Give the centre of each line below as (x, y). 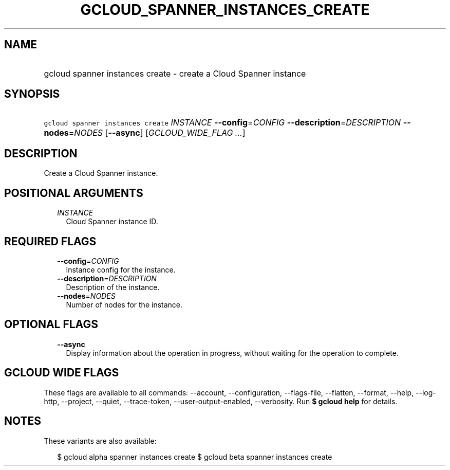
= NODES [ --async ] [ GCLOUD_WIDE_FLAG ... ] (157, 133)
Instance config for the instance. (121, 269)
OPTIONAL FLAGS (51, 324)
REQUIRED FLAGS (50, 241)
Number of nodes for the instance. (124, 304)
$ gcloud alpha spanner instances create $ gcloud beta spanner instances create (195, 457)
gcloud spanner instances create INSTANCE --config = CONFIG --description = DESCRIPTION (222, 123)
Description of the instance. (113, 287)
